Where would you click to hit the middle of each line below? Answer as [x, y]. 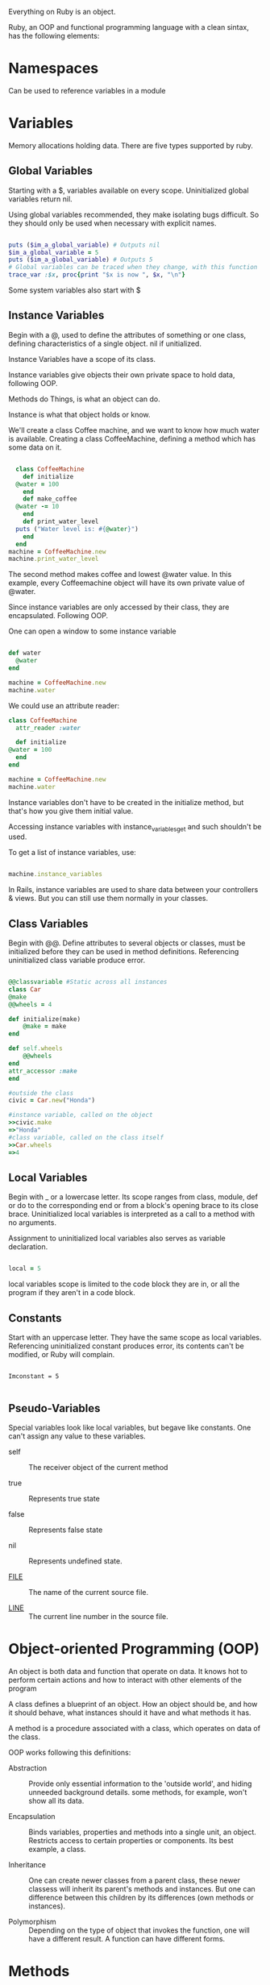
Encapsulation [32, 1816]
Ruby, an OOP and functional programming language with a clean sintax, [129, 27]
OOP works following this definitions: [70, 1752]
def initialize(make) [45, 1019]
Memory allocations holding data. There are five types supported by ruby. [131, 145]
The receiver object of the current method [98, 1467]
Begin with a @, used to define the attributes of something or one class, [127, 334]
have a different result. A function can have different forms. [127, 1938]
